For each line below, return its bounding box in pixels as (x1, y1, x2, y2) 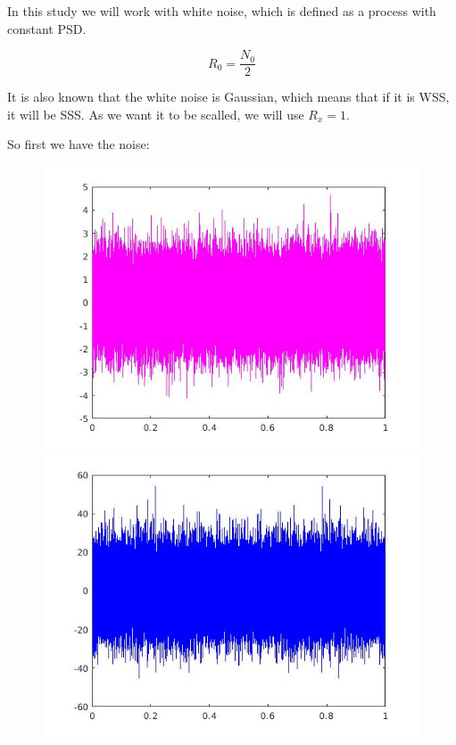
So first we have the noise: (7, 135, 150, 153)
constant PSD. (7, 19, 87, 37)
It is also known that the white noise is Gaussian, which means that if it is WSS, (7, 87, 450, 106)
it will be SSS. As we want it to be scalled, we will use (7, 104, 304, 123)
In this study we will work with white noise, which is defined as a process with (7, 2, 436, 20)
